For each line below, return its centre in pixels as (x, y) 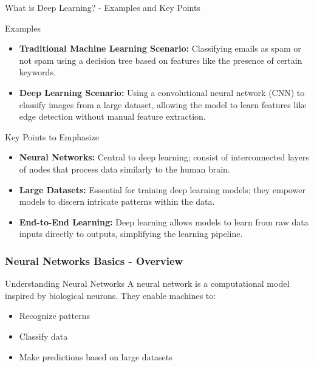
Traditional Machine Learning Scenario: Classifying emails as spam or (160, 48)
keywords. (37, 72)
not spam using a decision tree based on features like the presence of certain (161, 60)
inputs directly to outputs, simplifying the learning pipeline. (131, 234)
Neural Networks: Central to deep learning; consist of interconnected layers (164, 157)
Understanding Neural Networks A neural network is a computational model (147, 283)
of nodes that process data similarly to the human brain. (125, 169)
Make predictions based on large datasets (96, 356)
